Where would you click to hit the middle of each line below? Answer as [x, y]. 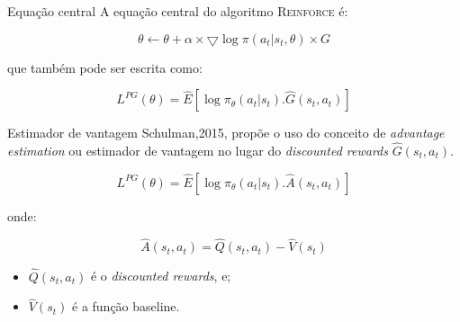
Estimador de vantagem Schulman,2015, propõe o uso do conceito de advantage [226, 133]
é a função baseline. [126, 306]
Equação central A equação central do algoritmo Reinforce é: [178, 11]
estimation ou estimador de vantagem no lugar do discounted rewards [198, 150]
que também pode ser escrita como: [105, 67]
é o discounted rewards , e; [161, 276]
